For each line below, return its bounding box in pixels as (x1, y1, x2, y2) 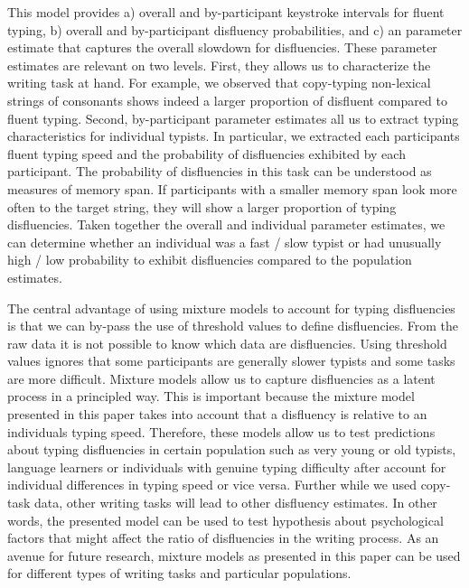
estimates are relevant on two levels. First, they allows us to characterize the (7, 55, 431, 74)
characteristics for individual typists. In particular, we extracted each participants (7, 126, 460, 145)
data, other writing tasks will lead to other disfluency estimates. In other (34, 493, 437, 512)
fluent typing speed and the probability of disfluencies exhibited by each (7, 144, 406, 163)
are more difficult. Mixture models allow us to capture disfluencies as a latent (7, 369, 436, 387)
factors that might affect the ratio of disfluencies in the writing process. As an (7, 528, 439, 547)
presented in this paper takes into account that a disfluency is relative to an (7, 405, 427, 424)
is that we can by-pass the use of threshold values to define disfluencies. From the (7, 316, 459, 335)
